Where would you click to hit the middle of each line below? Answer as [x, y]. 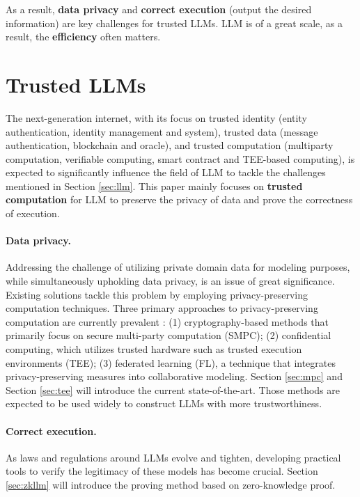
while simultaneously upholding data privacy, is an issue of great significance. [170, 281]
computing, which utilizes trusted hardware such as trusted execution [154, 349]
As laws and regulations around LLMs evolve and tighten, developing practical [173, 457]
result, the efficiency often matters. [83, 37]
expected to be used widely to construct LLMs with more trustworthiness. [164, 403]
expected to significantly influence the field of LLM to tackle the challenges [166, 172]
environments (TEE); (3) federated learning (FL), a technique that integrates [171, 362]
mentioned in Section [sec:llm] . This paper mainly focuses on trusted [154, 186]
